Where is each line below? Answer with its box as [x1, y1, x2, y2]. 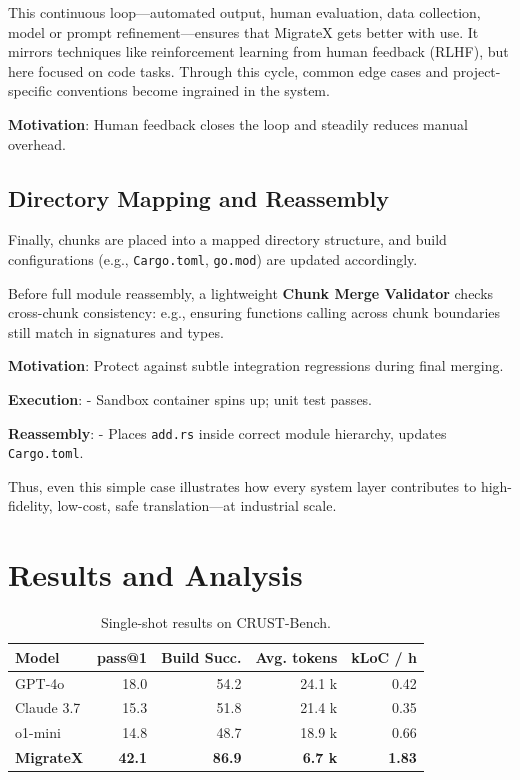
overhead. [8, 133, 66, 154]
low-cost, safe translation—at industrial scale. [57, 495, 337, 516]
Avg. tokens [255, 646, 338, 667]
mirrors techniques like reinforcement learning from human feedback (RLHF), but [8, 41, 509, 62]
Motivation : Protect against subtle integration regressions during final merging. [8, 355, 504, 376]
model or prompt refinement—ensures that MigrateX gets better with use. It [8, 21, 479, 42]
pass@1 [97, 646, 148, 667]
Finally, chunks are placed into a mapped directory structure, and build [8, 229, 447, 250]
